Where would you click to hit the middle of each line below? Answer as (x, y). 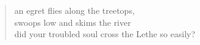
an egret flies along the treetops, (74, 10)
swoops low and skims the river (73, 22)
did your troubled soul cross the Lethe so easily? (105, 34)
